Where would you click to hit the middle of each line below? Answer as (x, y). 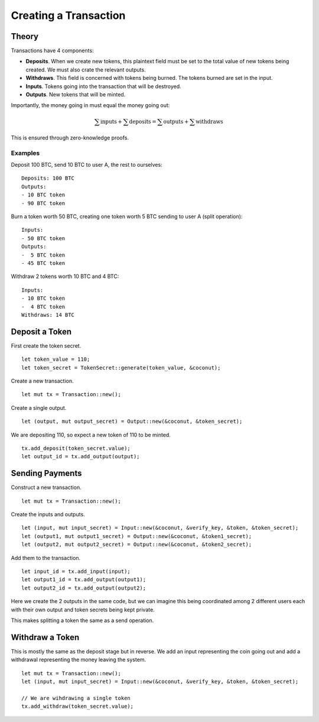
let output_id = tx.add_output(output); (81, 456)
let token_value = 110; (56, 360)
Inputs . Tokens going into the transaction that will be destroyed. (103, 86)
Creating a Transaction (68, 15)
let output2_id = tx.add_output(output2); (84, 588)
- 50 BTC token (43, 238)
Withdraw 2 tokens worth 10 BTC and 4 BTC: (65, 276)
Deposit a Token (41, 331)
